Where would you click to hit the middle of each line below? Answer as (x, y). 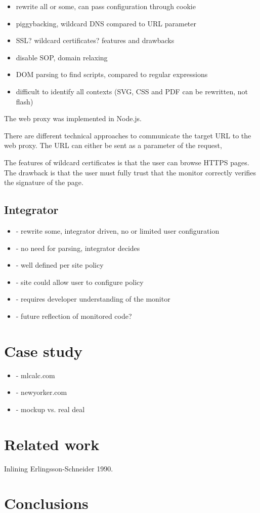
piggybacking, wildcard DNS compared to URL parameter (106, 23)
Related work (52, 444)
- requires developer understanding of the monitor (93, 299)
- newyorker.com (41, 392)
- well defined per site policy (60, 265)
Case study (44, 351)
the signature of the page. (44, 182)
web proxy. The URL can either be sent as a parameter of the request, (113, 145)
